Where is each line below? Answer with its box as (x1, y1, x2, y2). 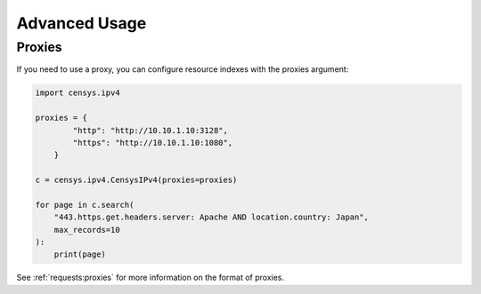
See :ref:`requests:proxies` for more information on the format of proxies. (16, 272, 285, 283)
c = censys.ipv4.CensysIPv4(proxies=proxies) (35, 175, 238, 186)
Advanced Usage (16, 13, 147, 33)
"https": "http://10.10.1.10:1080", (72, 138, 233, 147)
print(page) (53, 250, 107, 259)
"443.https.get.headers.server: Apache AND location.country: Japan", (53, 212, 370, 222)
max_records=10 (53, 225, 120, 234)
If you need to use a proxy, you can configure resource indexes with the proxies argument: (16, 64, 349, 75)
